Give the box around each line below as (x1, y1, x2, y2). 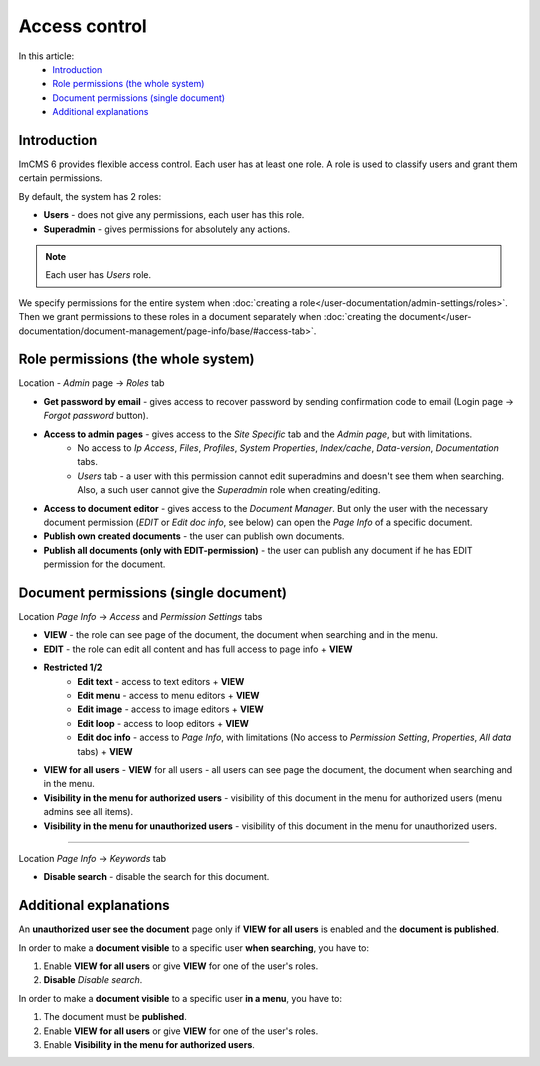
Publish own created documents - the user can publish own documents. (43, 530, 345, 542)
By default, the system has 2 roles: (18, 190, 162, 202)
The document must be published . (43, 1011, 187, 1023)
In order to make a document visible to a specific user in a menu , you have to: (18, 992, 343, 1004)
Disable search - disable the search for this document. (43, 871, 270, 883)
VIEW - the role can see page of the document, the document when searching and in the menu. (43, 629, 439, 641)
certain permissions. (18, 172, 103, 184)
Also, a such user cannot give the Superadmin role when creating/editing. (77, 484, 381, 496)
